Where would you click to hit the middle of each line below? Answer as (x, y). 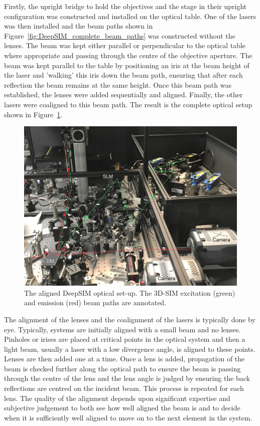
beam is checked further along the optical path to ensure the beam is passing (122, 368)
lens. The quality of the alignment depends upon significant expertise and (117, 398)
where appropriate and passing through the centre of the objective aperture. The (128, 55)
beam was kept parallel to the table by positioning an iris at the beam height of (127, 65)
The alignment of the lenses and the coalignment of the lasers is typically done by (130, 319)
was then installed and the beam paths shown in (79, 26)
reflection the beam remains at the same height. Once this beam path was (118, 84)
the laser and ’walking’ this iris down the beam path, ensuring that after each (123, 75)
